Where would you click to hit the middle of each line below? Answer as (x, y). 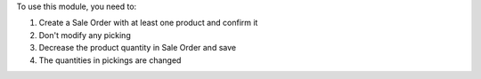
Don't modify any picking (85, 35)
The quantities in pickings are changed (110, 60)
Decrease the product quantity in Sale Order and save (137, 48)
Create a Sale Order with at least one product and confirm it (148, 23)
